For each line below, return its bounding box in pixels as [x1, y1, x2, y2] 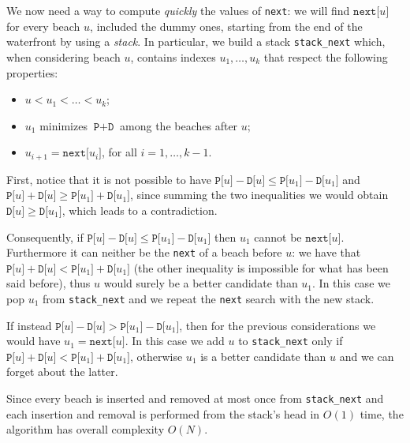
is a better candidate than [200, 347, 326, 364]
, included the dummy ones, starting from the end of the [90, 17, 363, 34]
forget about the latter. [6, 363, 118, 380]
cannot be [254, 228, 302, 245]
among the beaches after [120, 117, 238, 133]
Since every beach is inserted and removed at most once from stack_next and [6, 390, 384, 407]
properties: [6, 64, 58, 81]
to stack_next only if [238, 332, 343, 349]
